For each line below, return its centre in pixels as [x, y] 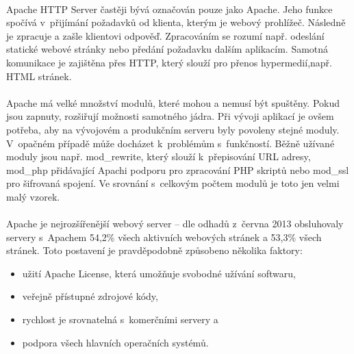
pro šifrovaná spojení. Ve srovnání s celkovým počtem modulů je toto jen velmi [173, 183]
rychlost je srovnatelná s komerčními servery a [120, 319]
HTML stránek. [39, 76]
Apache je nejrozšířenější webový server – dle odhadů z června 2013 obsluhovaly [175, 224]
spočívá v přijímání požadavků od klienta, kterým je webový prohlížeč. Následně [176, 22]
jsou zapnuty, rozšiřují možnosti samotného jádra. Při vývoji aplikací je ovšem [170, 116]
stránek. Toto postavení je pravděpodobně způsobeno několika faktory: [154, 250]
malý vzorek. [33, 196]
